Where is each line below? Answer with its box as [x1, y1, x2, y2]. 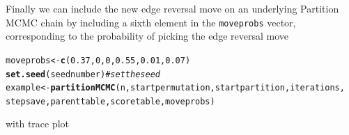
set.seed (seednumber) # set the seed [6, 69, 160, 79]
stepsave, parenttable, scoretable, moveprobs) [6, 96, 215, 106]
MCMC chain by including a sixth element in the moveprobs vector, [6, 15, 296, 29]
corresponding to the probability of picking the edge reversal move [6, 29, 288, 43]
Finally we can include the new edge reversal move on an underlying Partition [6, 1, 339, 15]
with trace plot [6, 116, 70, 131]
